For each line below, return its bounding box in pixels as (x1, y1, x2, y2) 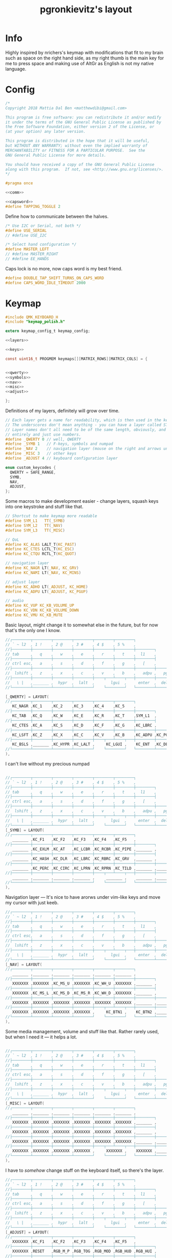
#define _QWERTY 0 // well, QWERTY (5, 437, 81, 442)
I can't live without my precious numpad (5, 760, 90, 766)
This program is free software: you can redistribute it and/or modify (5, 114, 161, 120)
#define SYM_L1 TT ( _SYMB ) (5, 518, 66, 524)
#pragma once (5, 181, 33, 186)
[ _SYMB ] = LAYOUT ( (5, 828, 45, 833)
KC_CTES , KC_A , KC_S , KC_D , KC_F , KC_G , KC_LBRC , (12, 722, 157, 728)
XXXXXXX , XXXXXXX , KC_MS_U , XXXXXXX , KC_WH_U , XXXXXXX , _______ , (12, 981, 157, 986)
